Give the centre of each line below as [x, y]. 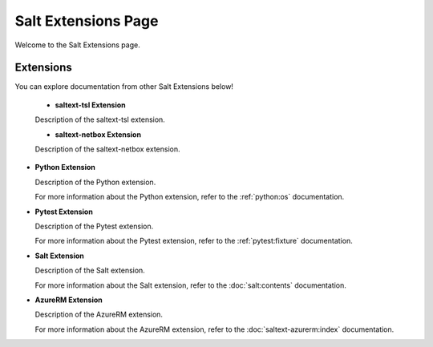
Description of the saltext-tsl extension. [100, 119]
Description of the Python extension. [95, 182]
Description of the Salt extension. [90, 270]
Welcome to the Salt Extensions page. [77, 45]
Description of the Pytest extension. [94, 226]
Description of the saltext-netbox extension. [107, 149]
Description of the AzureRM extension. [99, 315]
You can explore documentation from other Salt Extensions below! [124, 87]
